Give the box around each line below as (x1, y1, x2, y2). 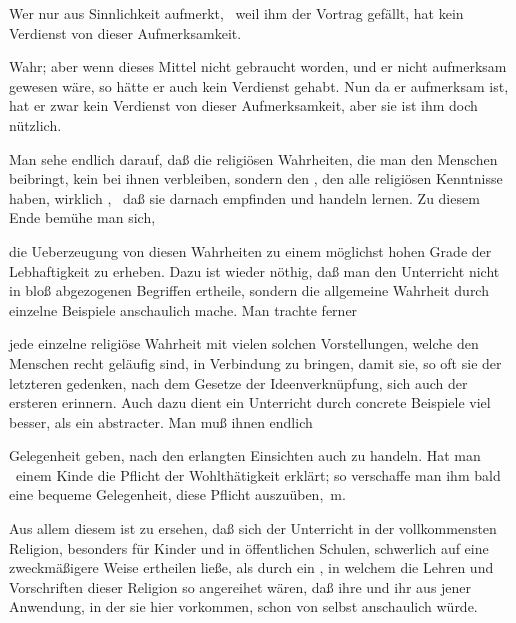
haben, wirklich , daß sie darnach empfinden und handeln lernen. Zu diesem (9, 187, 480, 208)
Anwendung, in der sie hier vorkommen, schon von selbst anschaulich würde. (9, 596, 478, 617)
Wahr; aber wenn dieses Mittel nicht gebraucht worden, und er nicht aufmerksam (9, 56, 507, 77)
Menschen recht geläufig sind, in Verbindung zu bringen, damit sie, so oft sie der (9, 352, 502, 373)
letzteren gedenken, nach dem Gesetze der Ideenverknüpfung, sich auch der (9, 372, 468, 393)
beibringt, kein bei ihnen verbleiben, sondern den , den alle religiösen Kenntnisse (9, 168, 503, 189)
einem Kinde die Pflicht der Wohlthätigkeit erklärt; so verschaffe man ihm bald (15, 464, 501, 485)
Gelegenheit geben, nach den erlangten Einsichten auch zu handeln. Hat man (9, 445, 481, 466)
